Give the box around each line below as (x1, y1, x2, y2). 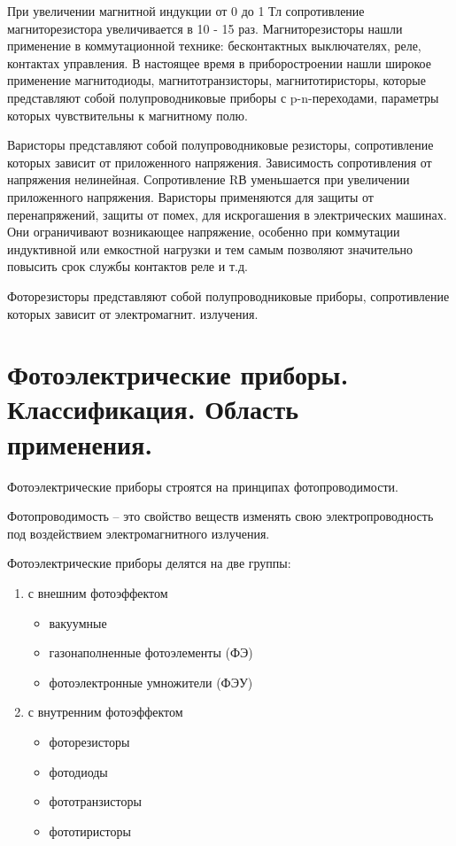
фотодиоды (49, 762, 108, 780)
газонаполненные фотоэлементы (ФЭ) (49, 643, 253, 662)
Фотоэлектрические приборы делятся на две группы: (7, 554, 291, 572)
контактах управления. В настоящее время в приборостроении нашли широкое (7, 53, 431, 72)
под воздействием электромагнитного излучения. (7, 524, 270, 542)
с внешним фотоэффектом (27, 583, 168, 602)
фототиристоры (49, 821, 131, 840)
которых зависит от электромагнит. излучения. (7, 304, 259, 322)
